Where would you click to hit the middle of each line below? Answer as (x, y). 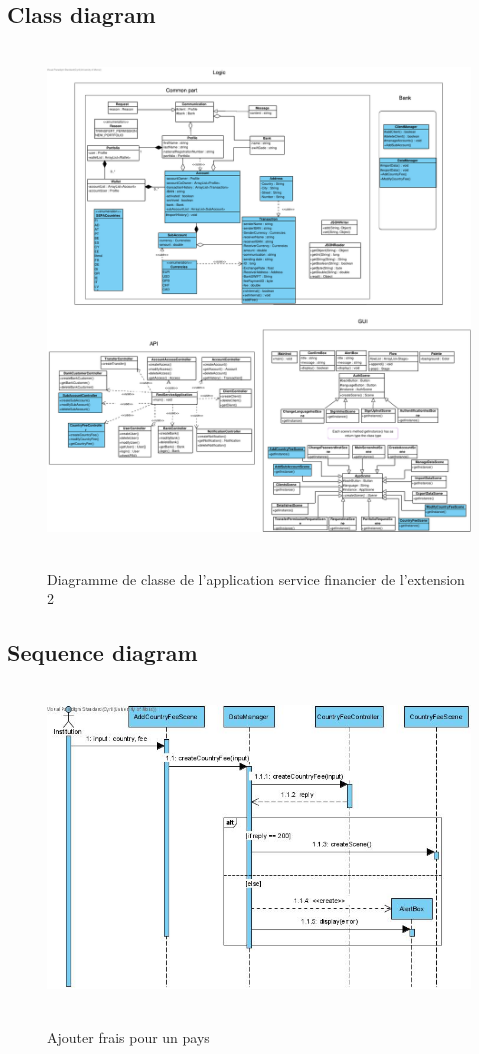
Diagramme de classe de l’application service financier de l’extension (256, 578)
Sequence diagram (102, 652)
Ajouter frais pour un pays (128, 1036)
